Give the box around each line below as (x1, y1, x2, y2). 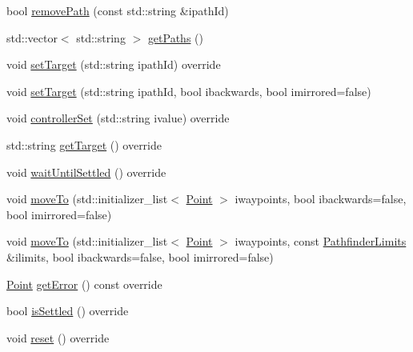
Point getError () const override (6, 275, 162, 292)
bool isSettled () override (6, 302, 129, 319)
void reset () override (6, 329, 110, 346)
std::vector (6, 29, 58, 46)
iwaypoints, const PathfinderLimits (235, 233, 407, 250)
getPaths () (147, 29, 203, 46)
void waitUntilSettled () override (6, 163, 166, 180)
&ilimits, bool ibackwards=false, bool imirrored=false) (6, 248, 274, 265)
